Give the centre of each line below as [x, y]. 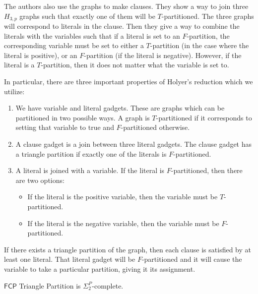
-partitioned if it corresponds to [204, 117]
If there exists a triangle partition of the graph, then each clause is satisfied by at [128, 249]
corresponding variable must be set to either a [74, 45]
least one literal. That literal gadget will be [70, 259]
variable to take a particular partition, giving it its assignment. [100, 268]
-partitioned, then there [207, 170]
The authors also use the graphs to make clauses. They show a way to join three [126, 6]
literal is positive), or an [41, 55]
